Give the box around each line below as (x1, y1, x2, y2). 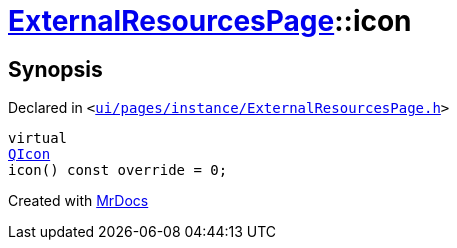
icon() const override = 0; (8, 162, 228, 179)
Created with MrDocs (8, 192, 149, 210)
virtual (8, 130, 68, 147)
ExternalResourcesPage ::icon (8, 4, 412, 38)
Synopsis (8, 56, 103, 82)
